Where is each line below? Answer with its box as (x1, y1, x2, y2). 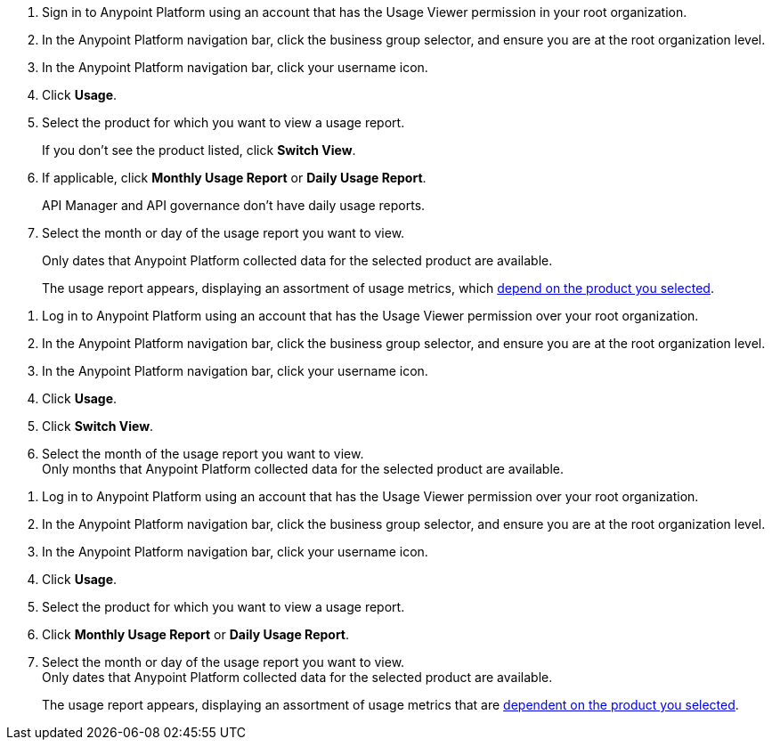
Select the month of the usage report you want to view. (42, 446, 364, 461)
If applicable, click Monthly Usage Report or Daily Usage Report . (42, 170, 427, 185)
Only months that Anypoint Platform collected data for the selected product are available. (42, 461, 564, 476)
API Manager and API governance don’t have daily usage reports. (42, 198, 426, 213)
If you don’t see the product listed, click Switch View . (42, 142, 356, 158)
